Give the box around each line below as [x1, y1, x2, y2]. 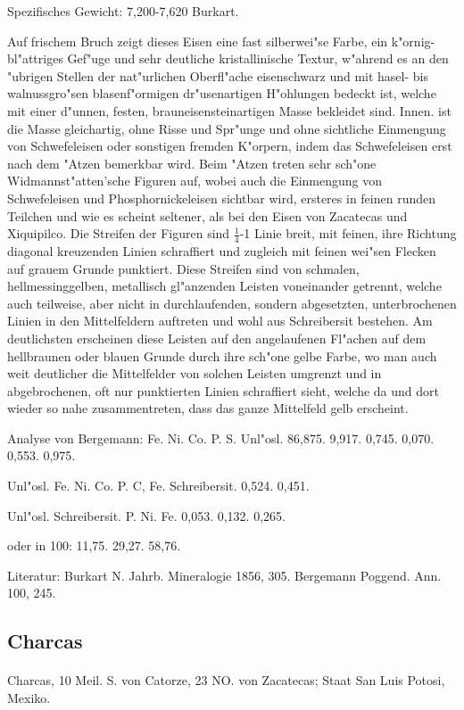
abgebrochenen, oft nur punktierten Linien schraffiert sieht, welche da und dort [7, 381, 440, 400]
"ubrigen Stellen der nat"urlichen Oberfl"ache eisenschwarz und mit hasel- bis [7, 66, 428, 85]
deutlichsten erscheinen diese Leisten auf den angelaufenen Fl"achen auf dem [7, 328, 427, 347]
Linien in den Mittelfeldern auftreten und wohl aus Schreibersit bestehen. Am [7, 311, 433, 330]
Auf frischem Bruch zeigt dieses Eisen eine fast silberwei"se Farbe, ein [7, 31, 388, 50]
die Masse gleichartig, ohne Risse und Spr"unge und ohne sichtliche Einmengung [7, 119, 446, 137]
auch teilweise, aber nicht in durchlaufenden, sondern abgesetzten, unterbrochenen [7, 293, 457, 312]
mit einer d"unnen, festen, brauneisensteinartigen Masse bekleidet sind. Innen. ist [7, 101, 452, 120]
